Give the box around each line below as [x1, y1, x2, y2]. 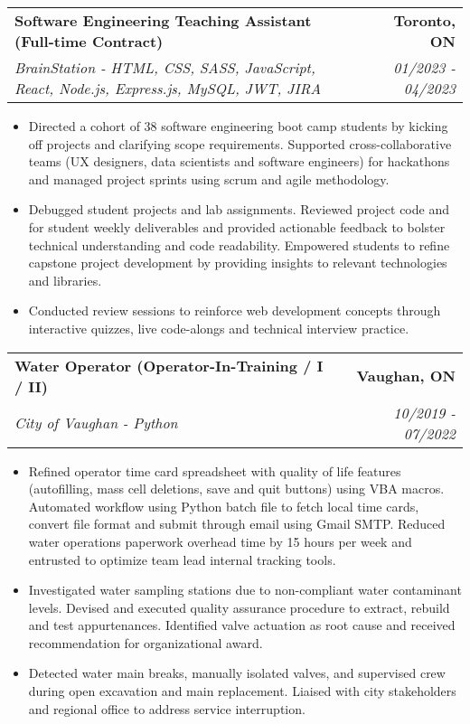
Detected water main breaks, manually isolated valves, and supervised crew [28, 663, 446, 682]
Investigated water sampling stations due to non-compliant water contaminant [28, 580, 462, 599]
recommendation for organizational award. [28, 633, 263, 652]
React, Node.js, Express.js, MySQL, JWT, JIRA [14, 78, 322, 99]
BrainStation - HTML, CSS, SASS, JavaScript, [14, 57, 315, 78]
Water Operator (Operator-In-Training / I [14, 354, 324, 376]
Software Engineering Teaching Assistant [14, 10, 312, 31]
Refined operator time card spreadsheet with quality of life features [28, 461, 401, 480]
